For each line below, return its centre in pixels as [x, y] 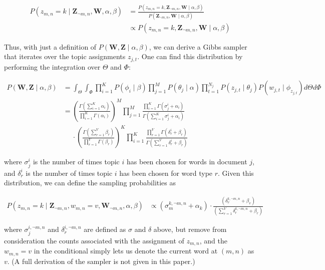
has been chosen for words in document [187, 162]
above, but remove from [190, 229]
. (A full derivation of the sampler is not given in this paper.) [101, 261]
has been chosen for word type [166, 173]
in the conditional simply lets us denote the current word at [126, 251]
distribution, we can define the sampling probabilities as [90, 183]
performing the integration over [52, 66]
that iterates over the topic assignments [65, 56]
